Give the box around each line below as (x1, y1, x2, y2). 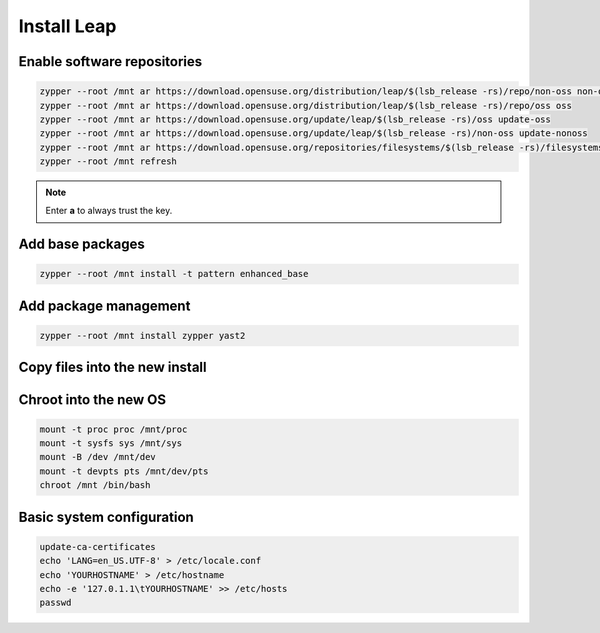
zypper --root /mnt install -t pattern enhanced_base (39, 268, 309, 280)
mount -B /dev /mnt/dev (39, 451, 157, 463)
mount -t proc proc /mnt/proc (39, 423, 188, 435)
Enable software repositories (18, 53, 203, 70)
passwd (39, 597, 72, 609)
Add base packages (18, 236, 145, 253)
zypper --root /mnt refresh (39, 156, 177, 167)
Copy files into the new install (18, 359, 207, 376)
